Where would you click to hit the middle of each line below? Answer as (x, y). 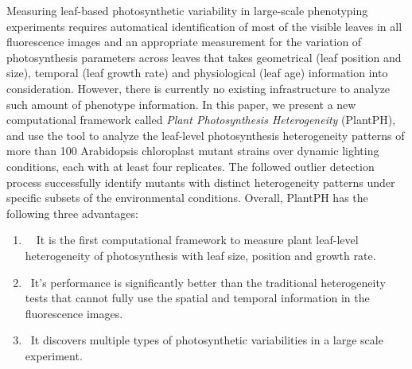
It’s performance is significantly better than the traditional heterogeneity (208, 282)
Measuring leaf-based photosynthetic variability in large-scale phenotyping (187, 10)
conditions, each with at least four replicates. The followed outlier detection (190, 166)
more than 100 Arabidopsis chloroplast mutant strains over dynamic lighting (193, 151)
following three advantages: (72, 213)
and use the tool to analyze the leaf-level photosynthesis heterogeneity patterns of (206, 135)
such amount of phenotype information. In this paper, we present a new (181, 104)
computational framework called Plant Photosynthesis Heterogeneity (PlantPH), (201, 120)
